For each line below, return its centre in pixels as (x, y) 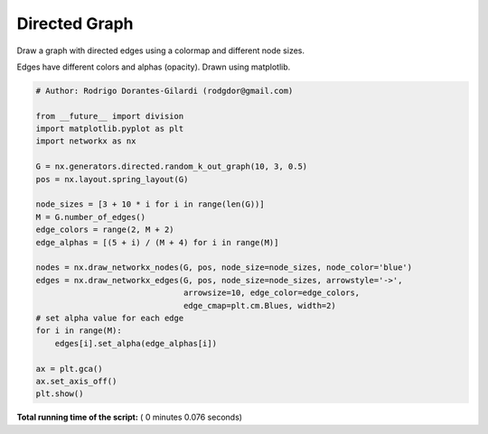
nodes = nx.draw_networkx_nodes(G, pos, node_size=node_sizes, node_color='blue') (224, 268)
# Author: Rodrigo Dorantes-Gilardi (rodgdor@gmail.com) (164, 91)
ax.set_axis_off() (76, 381)
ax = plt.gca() (69, 369)
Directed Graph (75, 23)
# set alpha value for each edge (110, 318)
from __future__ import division (110, 116)
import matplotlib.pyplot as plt (110, 129)
